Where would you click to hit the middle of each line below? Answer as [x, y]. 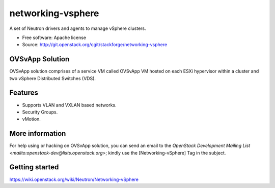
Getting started [34, 167]
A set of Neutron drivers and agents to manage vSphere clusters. [78, 28]
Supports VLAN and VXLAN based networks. [69, 105]
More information [38, 134]
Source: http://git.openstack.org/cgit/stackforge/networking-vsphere [95, 45]
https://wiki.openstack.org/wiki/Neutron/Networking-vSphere [74, 179]
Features [24, 93]
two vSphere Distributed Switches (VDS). [53, 78]
